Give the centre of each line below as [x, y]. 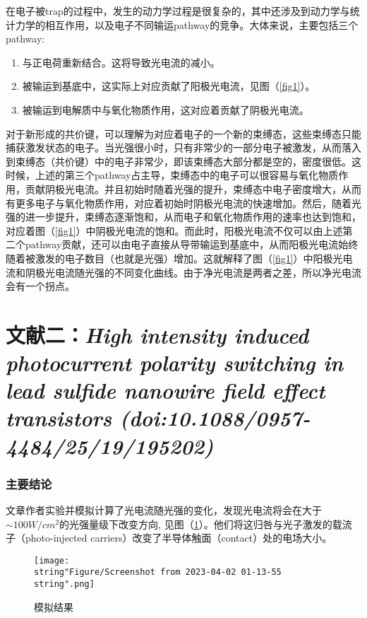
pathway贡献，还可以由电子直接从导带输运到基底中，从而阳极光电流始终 [192, 244]
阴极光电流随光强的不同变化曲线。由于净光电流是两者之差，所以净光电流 [193, 272]
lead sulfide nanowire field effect [166, 390]
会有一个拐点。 [40, 286]
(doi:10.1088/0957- [215, 418]
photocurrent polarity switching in [175, 363]
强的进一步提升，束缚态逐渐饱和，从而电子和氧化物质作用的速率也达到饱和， [183, 217]
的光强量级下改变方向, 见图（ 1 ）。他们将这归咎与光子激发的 [196, 524]
